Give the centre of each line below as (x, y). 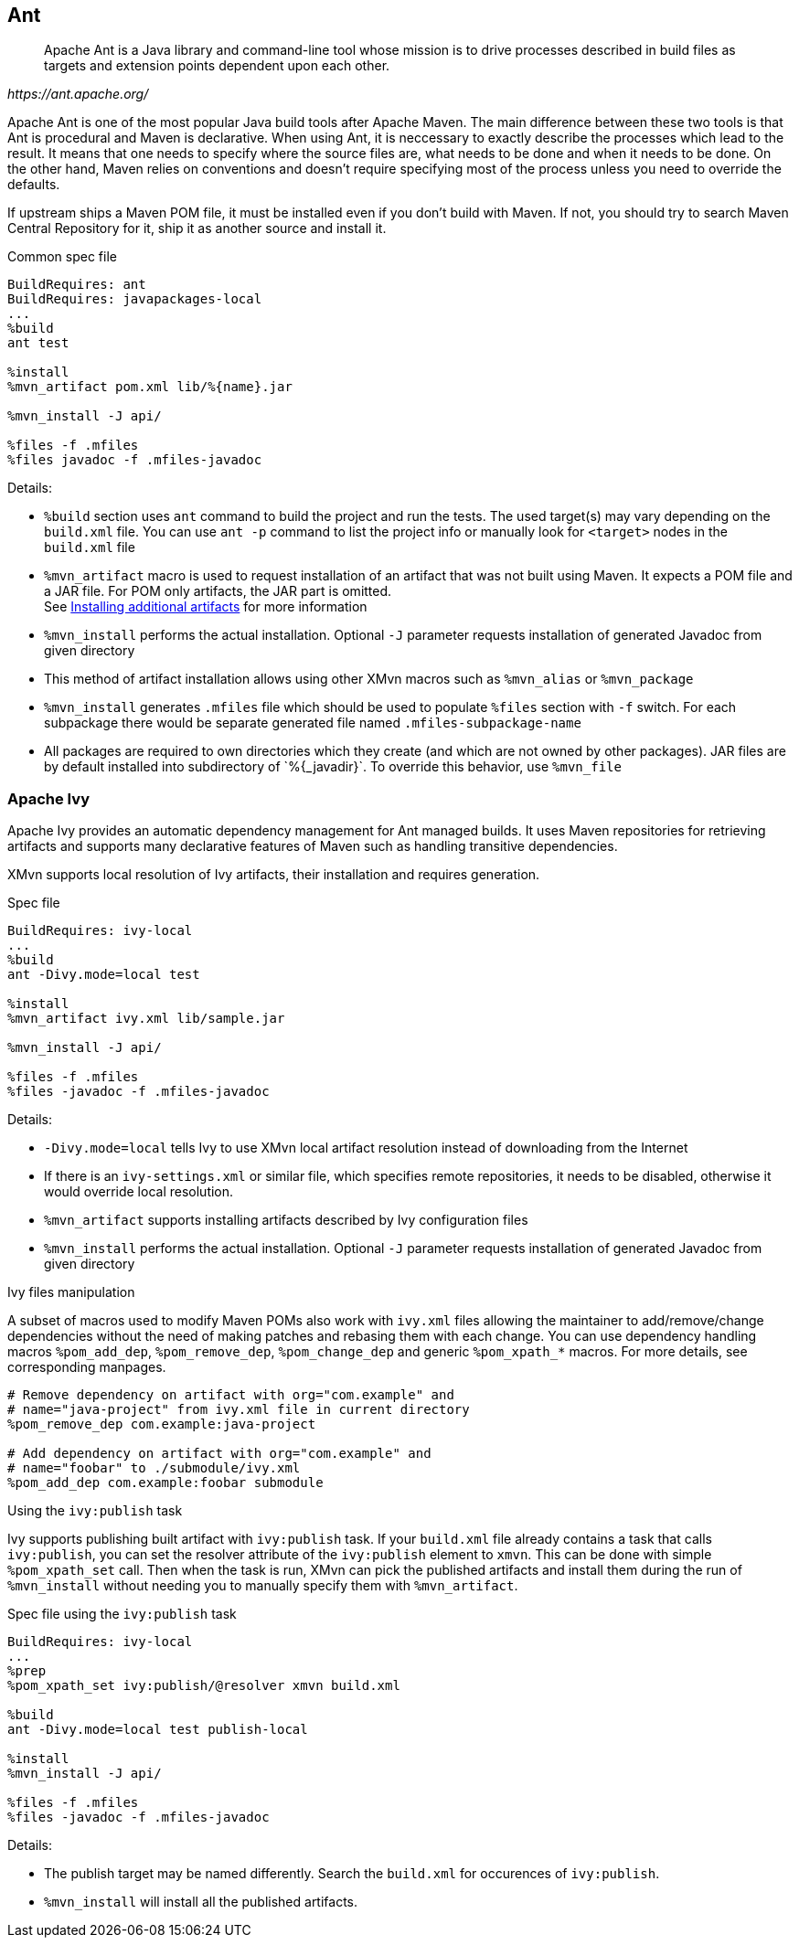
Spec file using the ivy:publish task (122, 1614)
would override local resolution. (139, 1192)
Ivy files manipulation (71, 1292)
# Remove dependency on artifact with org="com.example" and (231, 1395)
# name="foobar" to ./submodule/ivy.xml (154, 1468)
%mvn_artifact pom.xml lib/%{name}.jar (150, 387)
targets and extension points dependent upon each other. (217, 66)
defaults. (34, 185)
